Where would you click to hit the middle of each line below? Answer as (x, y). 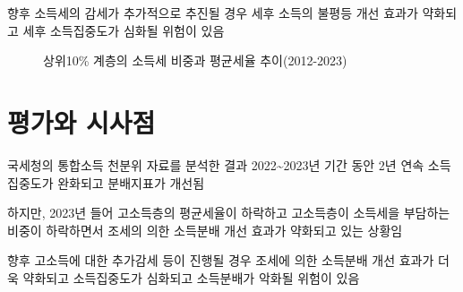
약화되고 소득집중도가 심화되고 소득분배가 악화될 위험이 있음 (191, 277)
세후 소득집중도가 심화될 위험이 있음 (124, 30)
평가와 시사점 (81, 121)
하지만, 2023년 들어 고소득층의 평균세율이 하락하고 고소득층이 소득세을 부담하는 (229, 213)
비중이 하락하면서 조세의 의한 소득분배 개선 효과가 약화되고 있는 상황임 (205, 230)
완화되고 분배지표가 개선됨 (131, 182)
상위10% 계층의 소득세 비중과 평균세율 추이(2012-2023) (195, 60)
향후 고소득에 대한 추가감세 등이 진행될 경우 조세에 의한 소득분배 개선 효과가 (221, 260)
